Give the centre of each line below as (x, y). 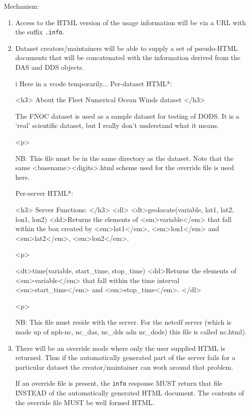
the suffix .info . (40, 32)
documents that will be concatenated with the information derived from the (128, 57)
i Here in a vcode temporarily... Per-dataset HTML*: (94, 83)
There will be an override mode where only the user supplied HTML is (120, 348)
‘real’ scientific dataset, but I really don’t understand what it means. (117, 125)
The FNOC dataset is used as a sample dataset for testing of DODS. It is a (127, 116)
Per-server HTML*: (44, 193)
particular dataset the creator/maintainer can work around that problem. (124, 367)
